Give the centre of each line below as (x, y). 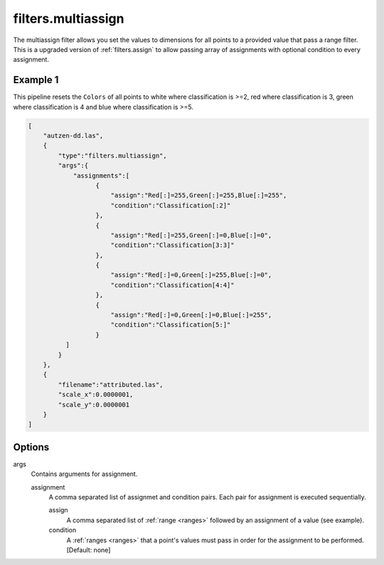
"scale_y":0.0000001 (94, 405)
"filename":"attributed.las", (111, 385)
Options (31, 447)
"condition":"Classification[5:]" (171, 325)
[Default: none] (89, 550)
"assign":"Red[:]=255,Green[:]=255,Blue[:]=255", (199, 195)
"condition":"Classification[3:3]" (172, 245)
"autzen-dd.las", (73, 136)
